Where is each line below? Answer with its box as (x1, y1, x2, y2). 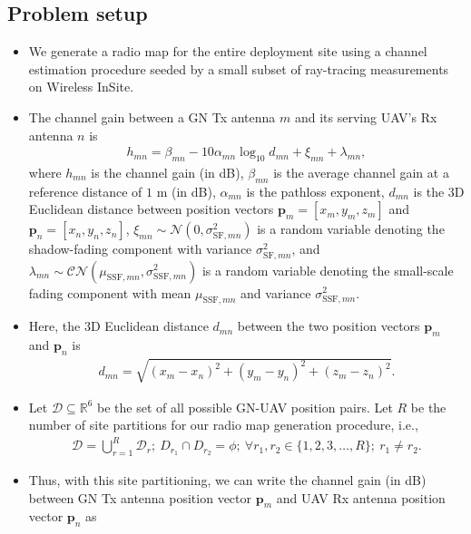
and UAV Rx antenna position (276, 488, 446, 507)
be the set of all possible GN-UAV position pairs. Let (97, 397, 393, 416)
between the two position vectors (237, 316, 420, 335)
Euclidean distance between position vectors (28, 199, 274, 218)
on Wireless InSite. (28, 77, 134, 96)
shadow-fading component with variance (28, 239, 252, 258)
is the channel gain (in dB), (91, 163, 244, 181)
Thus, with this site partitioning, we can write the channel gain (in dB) (28, 471, 427, 490)
